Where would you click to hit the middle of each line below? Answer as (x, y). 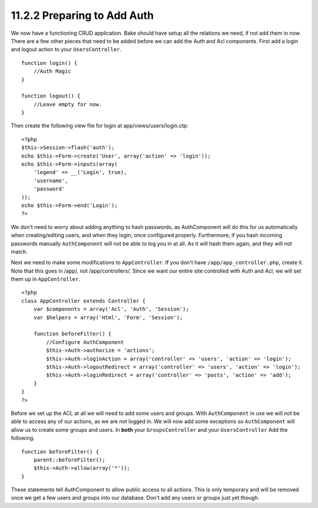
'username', (51, 181)
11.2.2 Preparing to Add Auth (82, 15)
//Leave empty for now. (68, 104)
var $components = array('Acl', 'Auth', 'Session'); (111, 309)
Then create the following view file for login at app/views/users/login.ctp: (100, 126)
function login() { (49, 63)
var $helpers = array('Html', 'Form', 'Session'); (108, 317)
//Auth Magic (52, 71)
